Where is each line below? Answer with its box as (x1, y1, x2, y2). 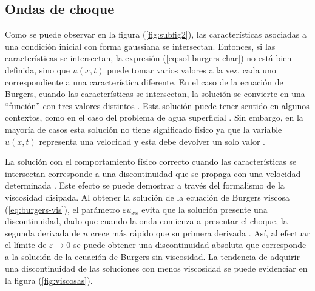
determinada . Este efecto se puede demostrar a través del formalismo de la (5, 179, 285, 192)
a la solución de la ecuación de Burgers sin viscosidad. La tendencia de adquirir (5, 250, 300, 263)
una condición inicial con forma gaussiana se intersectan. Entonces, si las (5, 39, 276, 52)
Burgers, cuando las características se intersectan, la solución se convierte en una (5, 87, 305, 100)
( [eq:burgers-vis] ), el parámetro (5, 202, 120, 215)
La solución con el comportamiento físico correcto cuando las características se (5, 155, 297, 168)
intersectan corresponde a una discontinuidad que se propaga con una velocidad (5, 167, 301, 179)
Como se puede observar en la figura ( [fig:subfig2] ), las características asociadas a (5, 28, 307, 41)
